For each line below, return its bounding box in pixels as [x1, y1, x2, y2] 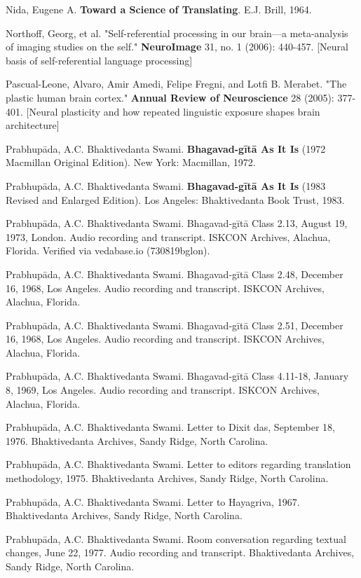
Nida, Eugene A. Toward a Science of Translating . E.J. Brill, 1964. [6, 2, 312, 16]
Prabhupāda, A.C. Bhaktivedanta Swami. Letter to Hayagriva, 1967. [6, 494, 300, 509]
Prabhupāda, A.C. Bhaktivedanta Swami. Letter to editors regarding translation [6, 457, 351, 472]
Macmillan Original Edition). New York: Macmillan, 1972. [6, 155, 256, 170]
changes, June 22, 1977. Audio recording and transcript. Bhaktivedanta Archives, [6, 545, 355, 560]
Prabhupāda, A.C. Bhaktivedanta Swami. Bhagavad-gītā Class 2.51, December [6, 317, 343, 332]
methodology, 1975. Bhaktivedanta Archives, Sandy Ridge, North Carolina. [6, 471, 329, 486]
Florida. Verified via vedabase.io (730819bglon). [6, 243, 210, 258]
